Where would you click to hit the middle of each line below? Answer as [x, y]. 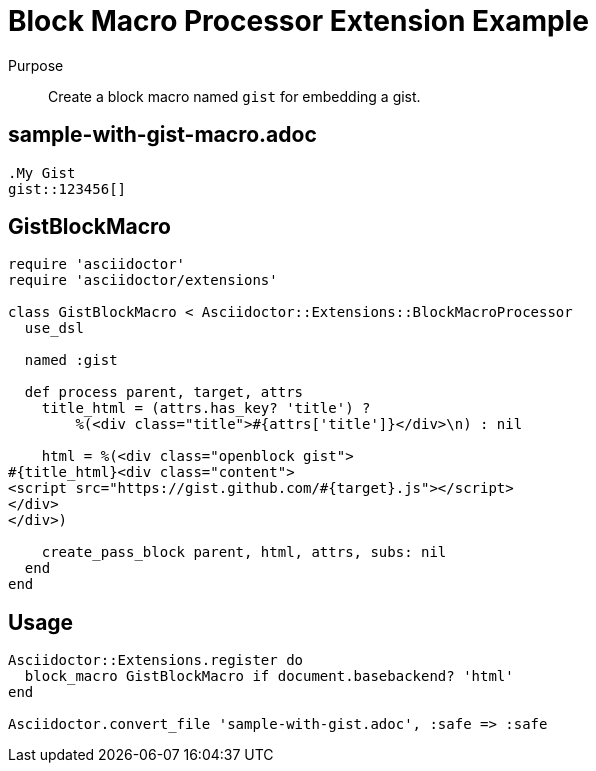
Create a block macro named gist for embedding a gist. [234, 96]
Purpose [36, 65]
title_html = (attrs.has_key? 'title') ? [206, 408]
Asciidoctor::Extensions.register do [156, 660]
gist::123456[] [67, 188]
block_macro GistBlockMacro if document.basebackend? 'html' [269, 676]
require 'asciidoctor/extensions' [143, 280]
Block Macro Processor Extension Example [298, 21]
